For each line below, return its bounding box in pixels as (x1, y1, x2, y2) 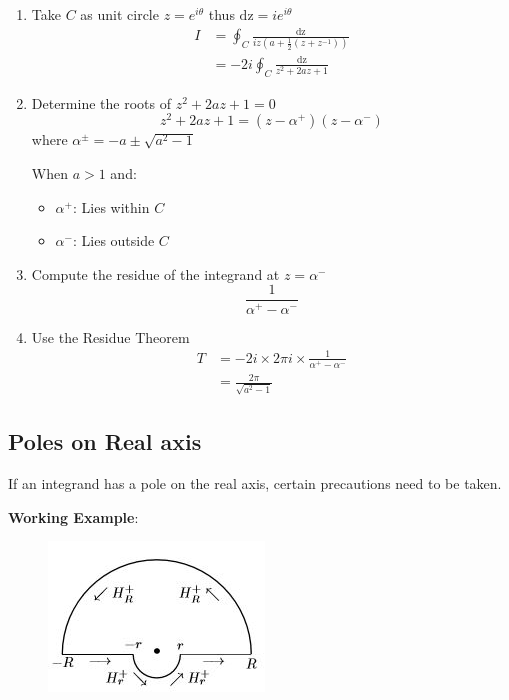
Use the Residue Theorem (31, 326, 190, 347)
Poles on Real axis (8, 426, 202, 457)
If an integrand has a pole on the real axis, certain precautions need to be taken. (8, 473, 502, 494)
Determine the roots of (31, 92, 171, 113)
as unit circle (80, 4, 159, 24)
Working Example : (8, 506, 139, 527)
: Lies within (72, 196, 150, 217)
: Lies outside (72, 230, 155, 251)
